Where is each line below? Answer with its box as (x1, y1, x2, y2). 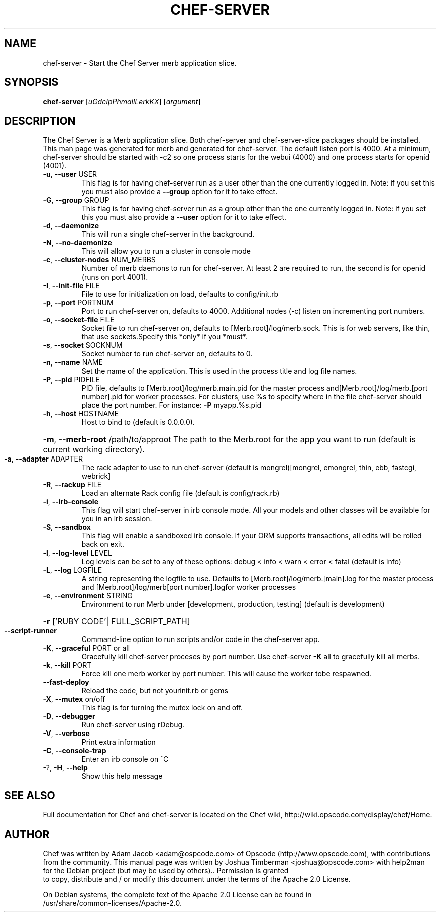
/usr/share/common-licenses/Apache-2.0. (43, 898, 182, 907)
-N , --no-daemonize (43, 238, 112, 247)
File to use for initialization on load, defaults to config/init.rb (81, 290, 279, 299)
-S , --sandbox (43, 523, 91, 532)
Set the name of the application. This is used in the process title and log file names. (81, 367, 357, 376)
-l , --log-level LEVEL (43, 548, 113, 558)
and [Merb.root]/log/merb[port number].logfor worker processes (81, 583, 296, 592)
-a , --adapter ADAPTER (4, 454, 83, 464)
